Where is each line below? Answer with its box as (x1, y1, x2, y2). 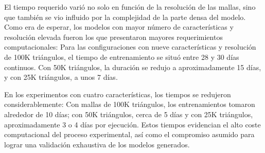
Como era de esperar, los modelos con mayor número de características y (4, 21, 234, 32)
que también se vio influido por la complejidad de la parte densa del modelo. (4, 11, 246, 22)
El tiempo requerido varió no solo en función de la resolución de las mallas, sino (4, 2, 256, 12)
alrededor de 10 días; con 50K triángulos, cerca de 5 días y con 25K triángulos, (4, 108, 253, 119)
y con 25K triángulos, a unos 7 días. (4, 72, 118, 82)
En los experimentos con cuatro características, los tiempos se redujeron (4, 89, 231, 99)
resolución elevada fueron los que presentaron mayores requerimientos (4, 31, 223, 42)
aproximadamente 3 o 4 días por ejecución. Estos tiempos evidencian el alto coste (4, 119, 261, 129)
